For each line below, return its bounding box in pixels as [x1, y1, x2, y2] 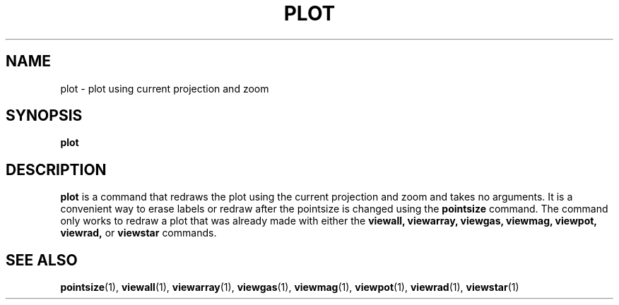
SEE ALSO [6, 251, 78, 269]
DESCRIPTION [6, 160, 107, 179]
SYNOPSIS [6, 107, 83, 125]
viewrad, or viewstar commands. [60, 227, 217, 239]
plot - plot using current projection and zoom [60, 82, 269, 95]
